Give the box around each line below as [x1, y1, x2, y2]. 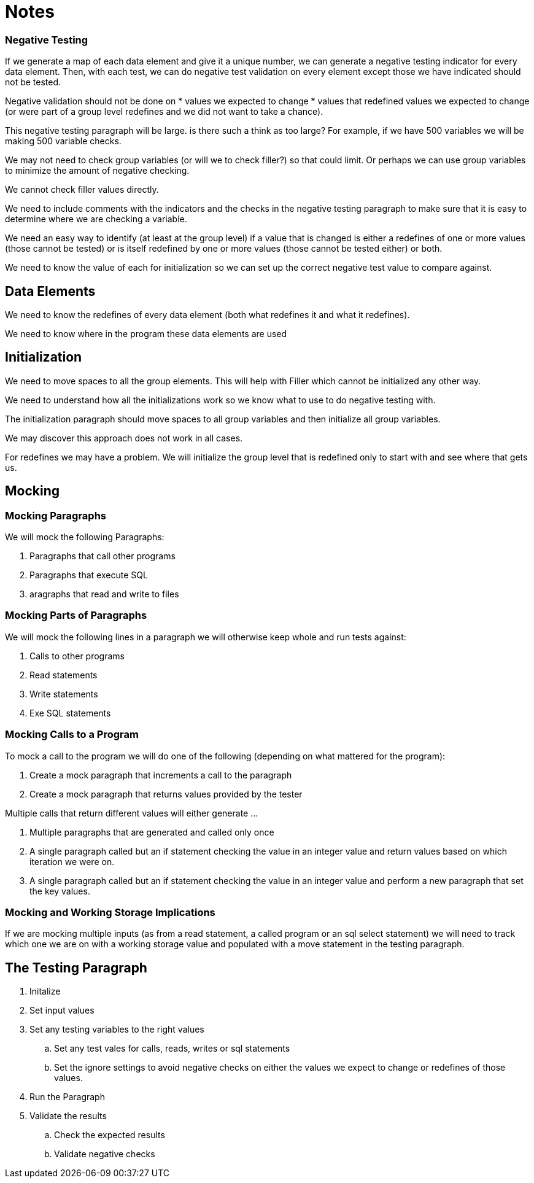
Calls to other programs [29, 650, 125, 661]
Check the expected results [54, 1130, 165, 1141]
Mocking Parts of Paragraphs [5, 609, 147, 622]
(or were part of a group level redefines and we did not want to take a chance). [5, 106, 323, 117]
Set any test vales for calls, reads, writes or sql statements [54, 1043, 290, 1054]
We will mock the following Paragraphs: [5, 532, 164, 543]
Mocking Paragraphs [5, 509, 106, 522]
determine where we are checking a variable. [5, 214, 187, 225]
